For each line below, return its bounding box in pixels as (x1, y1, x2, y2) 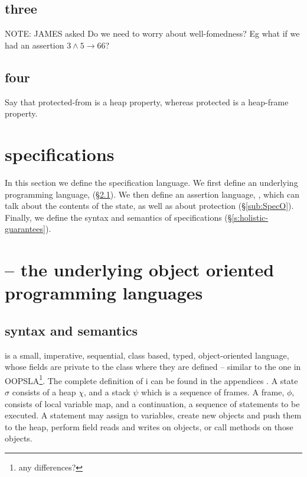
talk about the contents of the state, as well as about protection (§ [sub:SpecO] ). (5, 199, 294, 212)
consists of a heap (12, 386, 76, 398)
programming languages (5, 281, 203, 305)
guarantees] (5, 223, 45, 235)
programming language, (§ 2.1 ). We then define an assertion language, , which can (5, 188, 300, 200)
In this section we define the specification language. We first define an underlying (5, 176, 298, 188)
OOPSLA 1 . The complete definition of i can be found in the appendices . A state (5, 372, 298, 386)
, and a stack (84, 386, 130, 398)
